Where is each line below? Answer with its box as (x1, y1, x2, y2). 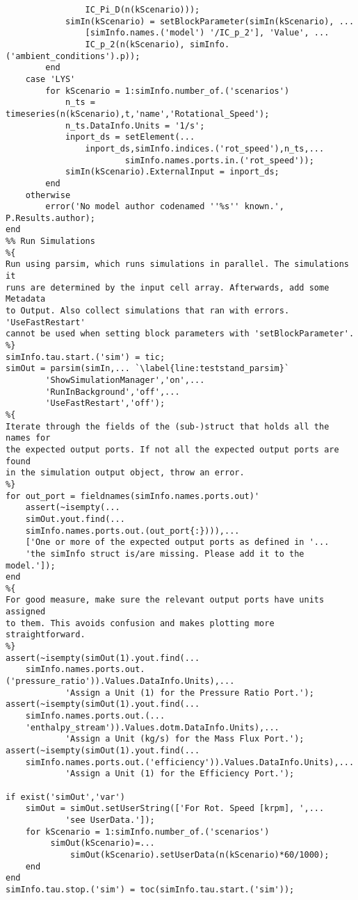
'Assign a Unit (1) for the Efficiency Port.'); (65, 769, 295, 779)
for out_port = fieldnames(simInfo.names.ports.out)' (6, 491, 260, 501)
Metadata (6, 294, 46, 304)
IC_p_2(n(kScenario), (85, 39, 185, 49)
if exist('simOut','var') (6, 792, 125, 802)
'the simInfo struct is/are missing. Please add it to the (25, 548, 304, 559)
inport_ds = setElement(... (65, 132, 195, 142)
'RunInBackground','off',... (45, 386, 180, 397)
